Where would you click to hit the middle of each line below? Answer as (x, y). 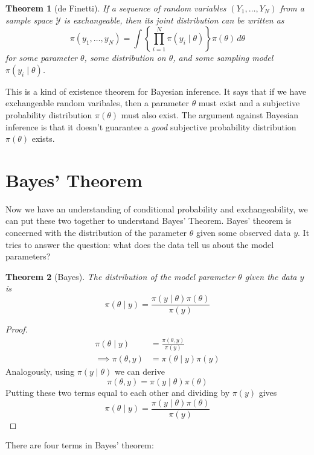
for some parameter (41, 58)
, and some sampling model (223, 58)
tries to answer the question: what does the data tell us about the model (140, 244)
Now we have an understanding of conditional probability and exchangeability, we (157, 208)
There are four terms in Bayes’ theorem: (80, 445)
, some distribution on (125, 58)
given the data (271, 276)
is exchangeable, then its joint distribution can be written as (174, 20)
